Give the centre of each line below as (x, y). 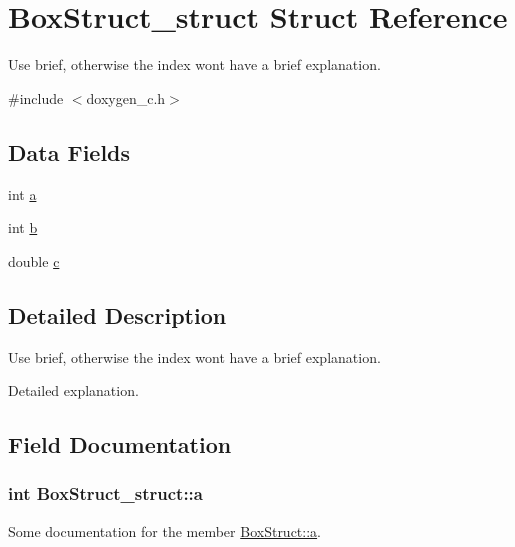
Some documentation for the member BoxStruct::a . (165, 530)
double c (34, 260)
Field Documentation (120, 444)
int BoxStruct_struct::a (105, 493)
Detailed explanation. (73, 390)
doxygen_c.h (126, 97)
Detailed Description (117, 314)
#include (36, 97)
